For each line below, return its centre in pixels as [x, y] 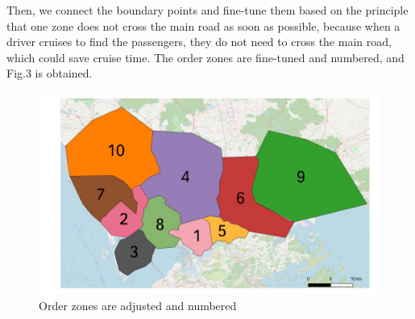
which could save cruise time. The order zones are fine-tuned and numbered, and [205, 57]
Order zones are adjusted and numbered [138, 305]
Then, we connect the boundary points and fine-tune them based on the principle [207, 10]
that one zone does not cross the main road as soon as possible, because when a [203, 25]
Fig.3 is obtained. [50, 73]
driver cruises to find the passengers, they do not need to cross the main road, [199, 42]
